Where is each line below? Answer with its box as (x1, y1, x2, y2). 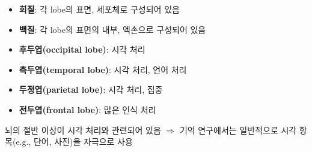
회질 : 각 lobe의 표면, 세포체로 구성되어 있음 (19, 3, 180, 15)
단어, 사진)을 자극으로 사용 (33, 135, 133, 148)
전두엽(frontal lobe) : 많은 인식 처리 (19, 103, 156, 115)
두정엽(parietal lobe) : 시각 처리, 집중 (19, 83, 163, 96)
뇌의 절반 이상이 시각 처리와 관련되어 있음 (5, 123, 161, 136)
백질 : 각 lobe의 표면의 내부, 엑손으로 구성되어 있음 (19, 23, 206, 35)
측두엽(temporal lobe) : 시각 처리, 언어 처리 (19, 63, 187, 75)
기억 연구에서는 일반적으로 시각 (179, 123, 297, 136)
